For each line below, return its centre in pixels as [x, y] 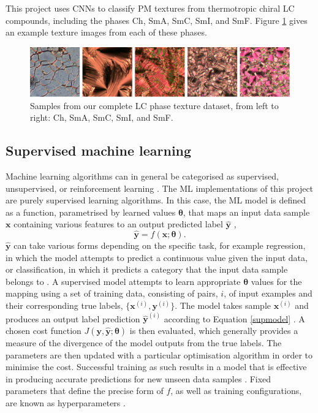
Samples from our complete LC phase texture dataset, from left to [154, 105]
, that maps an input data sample [246, 212]
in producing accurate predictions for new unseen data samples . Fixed [138, 378]
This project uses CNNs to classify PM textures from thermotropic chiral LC [150, 8]
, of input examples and [268, 293]
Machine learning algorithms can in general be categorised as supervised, [142, 176]
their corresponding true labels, [64, 305]
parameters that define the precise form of [85, 391]
